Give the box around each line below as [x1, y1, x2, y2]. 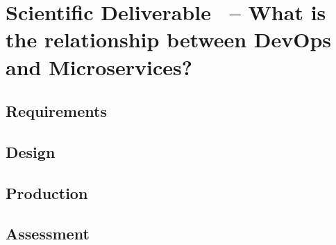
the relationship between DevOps [6, 25, 332, 54]
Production [6, 182, 88, 203]
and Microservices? [6, 52, 192, 81]
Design [6, 141, 56, 162]
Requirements [6, 100, 107, 122]
